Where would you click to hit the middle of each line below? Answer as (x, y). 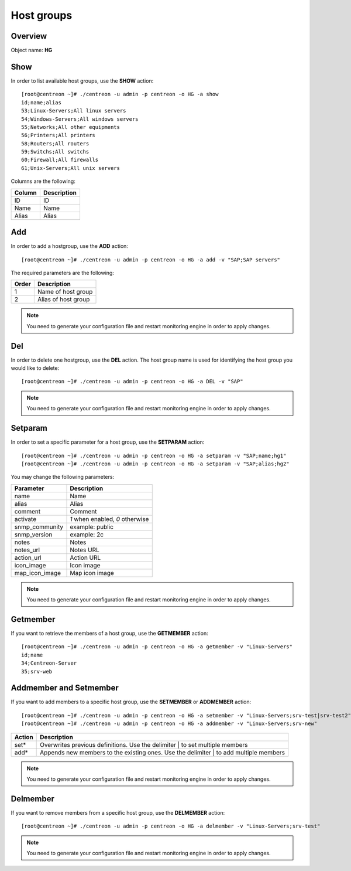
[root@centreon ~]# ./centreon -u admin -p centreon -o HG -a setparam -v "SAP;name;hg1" (154, 455)
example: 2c (87, 535)
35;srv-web (37, 671)
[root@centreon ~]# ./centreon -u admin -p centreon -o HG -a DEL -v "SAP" (132, 382)
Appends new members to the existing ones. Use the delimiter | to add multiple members (163, 752)
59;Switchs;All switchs (55, 152)
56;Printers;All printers (58, 135)
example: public (92, 526)
